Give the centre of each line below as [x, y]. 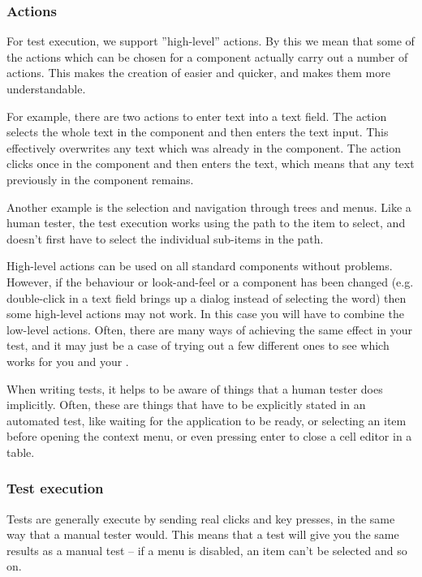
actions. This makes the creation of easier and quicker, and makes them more [198, 73]
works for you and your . [68, 361]
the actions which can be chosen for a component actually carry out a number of [207, 56]
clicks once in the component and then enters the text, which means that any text [211, 164]
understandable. [46, 88]
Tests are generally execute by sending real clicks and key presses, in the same [201, 518]
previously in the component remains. [100, 179]
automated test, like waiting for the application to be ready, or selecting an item [207, 420]
